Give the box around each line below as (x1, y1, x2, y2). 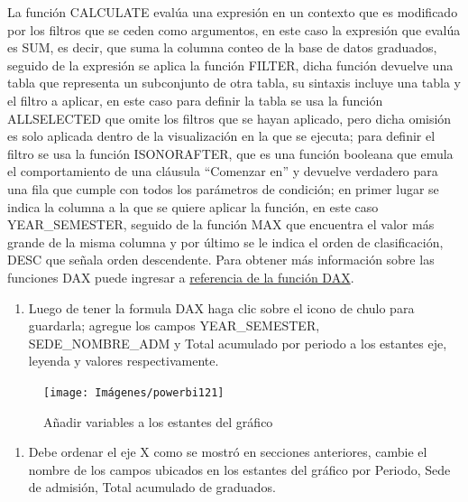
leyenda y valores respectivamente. (28, 351, 219, 370)
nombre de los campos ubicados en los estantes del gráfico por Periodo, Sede (28, 460, 451, 479)
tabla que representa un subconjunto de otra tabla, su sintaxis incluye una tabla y (7, 73, 461, 92)
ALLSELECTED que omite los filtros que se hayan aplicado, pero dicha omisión (7, 108, 452, 127)
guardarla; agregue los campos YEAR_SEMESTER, (28, 316, 320, 335)
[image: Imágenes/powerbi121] (43, 386, 225, 399)
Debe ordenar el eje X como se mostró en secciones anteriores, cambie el (28, 442, 427, 461)
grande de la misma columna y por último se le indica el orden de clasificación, (7, 232, 444, 251)
